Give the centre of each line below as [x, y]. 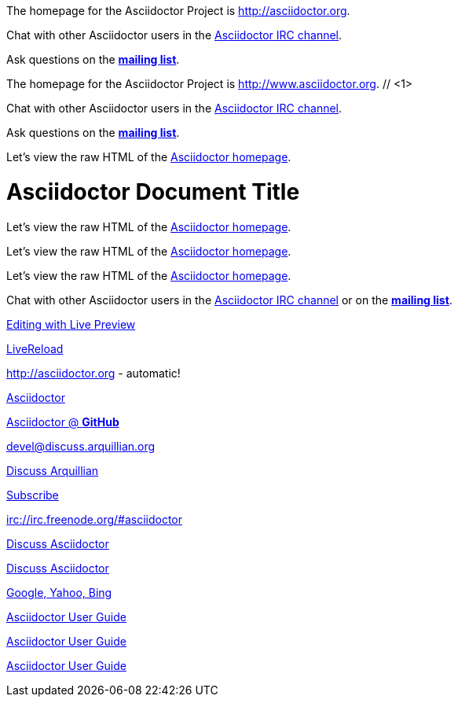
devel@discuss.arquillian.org [81, 446]
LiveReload [35, 348]
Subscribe [33, 495]
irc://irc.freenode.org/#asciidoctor [95, 519]
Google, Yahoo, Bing [59, 592]
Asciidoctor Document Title [153, 191]
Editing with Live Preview [71, 324]
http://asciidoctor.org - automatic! [93, 373]
